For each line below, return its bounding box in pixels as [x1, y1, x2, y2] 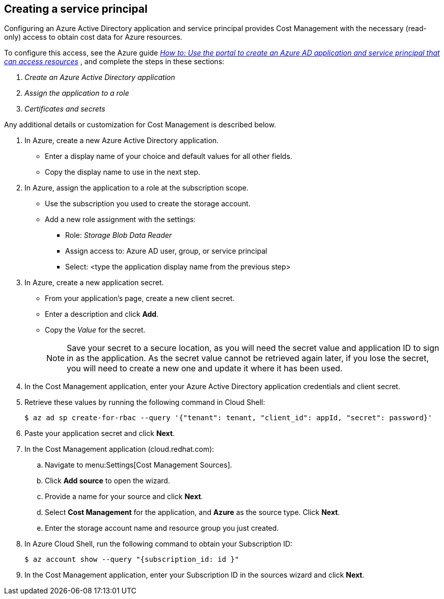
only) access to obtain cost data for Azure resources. [4, 33, 182, 42]
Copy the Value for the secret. [45, 325, 146, 335]
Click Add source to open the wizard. [45, 476, 170, 485]
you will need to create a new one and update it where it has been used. [67, 363, 343, 374]
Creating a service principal [4, 3, 148, 15]
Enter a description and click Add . [45, 310, 159, 319]
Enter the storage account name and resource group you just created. [45, 524, 279, 533]
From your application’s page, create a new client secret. [45, 294, 235, 303]
